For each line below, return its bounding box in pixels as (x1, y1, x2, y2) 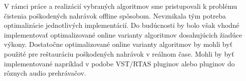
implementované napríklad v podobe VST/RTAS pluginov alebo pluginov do (4, 58, 235, 68)
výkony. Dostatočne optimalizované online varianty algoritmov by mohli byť (4, 39, 233, 49)
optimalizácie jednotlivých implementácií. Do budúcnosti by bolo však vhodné (4, 20, 240, 30)
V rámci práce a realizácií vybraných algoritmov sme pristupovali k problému (4, 1, 237, 11)
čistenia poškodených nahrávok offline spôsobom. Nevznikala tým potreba (4, 10, 226, 20)
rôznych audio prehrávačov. (4, 68, 86, 78)
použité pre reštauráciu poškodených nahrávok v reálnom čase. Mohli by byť (4, 48, 234, 59)
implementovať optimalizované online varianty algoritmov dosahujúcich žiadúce (4, 29, 242, 40)
